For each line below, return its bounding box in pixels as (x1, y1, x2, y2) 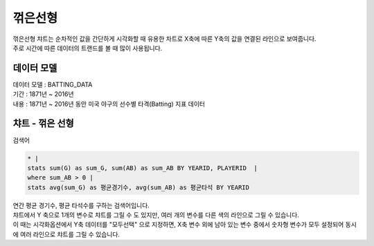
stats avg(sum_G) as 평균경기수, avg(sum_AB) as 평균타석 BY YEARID (27, 183, 249, 191)
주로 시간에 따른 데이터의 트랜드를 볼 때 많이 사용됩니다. (12, 44, 163, 52)
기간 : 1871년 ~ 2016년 (12, 90, 74, 98)
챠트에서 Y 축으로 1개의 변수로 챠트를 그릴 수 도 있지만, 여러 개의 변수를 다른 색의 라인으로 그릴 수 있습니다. (12, 211, 299, 219)
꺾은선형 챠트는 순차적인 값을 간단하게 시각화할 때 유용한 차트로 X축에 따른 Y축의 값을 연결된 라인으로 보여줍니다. (12, 35, 317, 43)
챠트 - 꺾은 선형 (12, 117, 74, 129)
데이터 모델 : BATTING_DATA (12, 80, 93, 88)
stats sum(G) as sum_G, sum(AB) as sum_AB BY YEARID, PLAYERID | (27, 164, 258, 172)
